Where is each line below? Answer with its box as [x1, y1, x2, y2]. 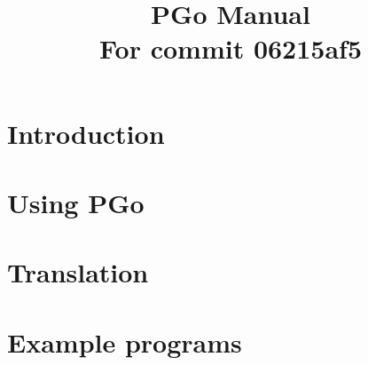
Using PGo [7, 184, 145, 220]
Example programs [7, 323, 242, 360]
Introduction [7, 115, 165, 151]
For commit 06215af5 [99, 30, 362, 67]
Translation [7, 254, 149, 290]
